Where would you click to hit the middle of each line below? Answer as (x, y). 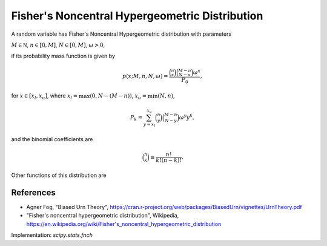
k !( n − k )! (168, 160)
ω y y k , (187, 117)
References (33, 192)
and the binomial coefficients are (52, 139)
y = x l (149, 125)
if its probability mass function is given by (63, 56)
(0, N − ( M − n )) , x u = (118, 97)
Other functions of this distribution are (59, 175)
